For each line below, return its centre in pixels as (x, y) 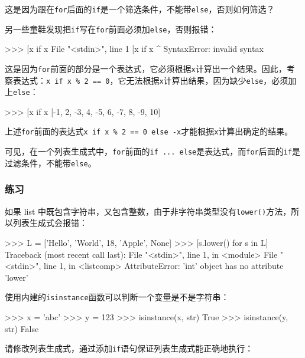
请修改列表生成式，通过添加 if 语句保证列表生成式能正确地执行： (129, 348)
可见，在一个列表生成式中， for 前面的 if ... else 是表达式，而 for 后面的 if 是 (153, 151)
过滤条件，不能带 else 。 (51, 162)
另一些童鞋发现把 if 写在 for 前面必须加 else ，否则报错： (111, 29)
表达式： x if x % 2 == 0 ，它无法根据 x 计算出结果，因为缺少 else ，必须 (150, 80)
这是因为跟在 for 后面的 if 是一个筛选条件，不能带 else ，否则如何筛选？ (140, 9)
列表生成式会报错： (50, 223)
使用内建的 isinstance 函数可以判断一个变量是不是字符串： (117, 297)
